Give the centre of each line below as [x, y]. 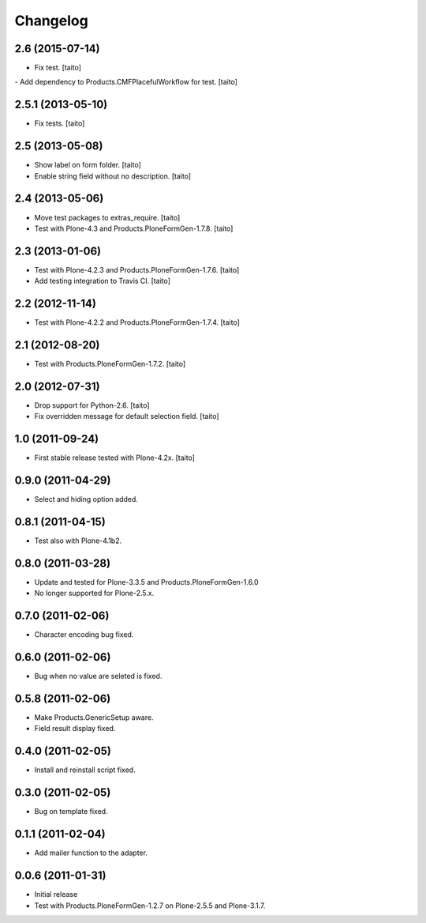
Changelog [51, 21]
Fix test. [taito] [58, 68]
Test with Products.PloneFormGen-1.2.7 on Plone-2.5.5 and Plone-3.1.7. [150, 906]
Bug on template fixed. [71, 812]
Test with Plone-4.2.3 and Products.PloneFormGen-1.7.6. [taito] [137, 269]
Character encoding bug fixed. [84, 635]
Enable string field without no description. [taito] [113, 176]
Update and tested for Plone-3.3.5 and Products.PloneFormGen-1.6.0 [147, 582]
